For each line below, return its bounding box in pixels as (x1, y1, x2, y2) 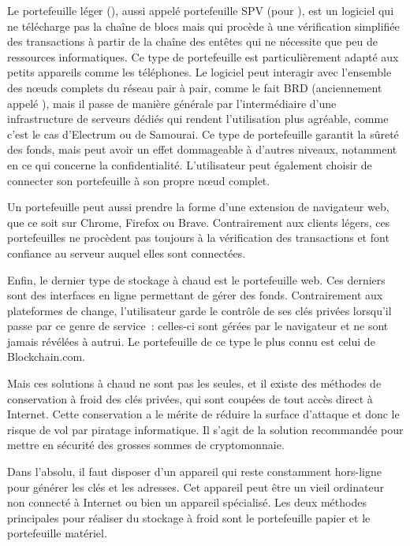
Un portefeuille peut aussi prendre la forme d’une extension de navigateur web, (7, 199, 389, 215)
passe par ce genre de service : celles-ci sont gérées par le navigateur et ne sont (7, 318, 389, 334)
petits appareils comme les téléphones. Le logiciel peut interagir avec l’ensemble (7, 64, 392, 80)
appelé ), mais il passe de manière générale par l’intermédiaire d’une (7, 95, 337, 111)
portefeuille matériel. (7, 525, 107, 541)
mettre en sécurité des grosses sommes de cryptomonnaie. (7, 436, 285, 453)
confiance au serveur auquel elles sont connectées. (7, 244, 246, 261)
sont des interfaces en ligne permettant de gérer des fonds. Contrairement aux (7, 287, 383, 303)
